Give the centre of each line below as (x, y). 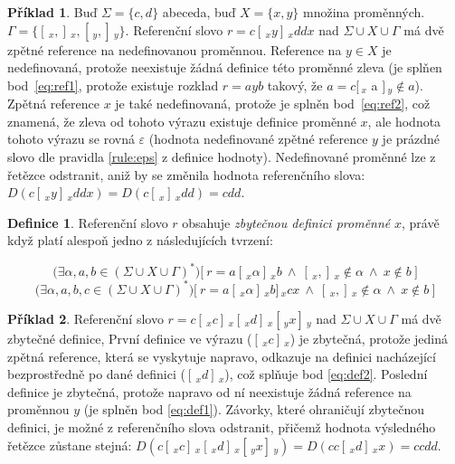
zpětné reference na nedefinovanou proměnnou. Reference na (175, 49)
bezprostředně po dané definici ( (96, 374)
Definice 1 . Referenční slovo (88, 222)
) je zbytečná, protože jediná (369, 338)
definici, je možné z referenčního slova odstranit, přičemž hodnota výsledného (222, 426)
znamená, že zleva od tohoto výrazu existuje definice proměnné (182, 121)
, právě (420, 222)
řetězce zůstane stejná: (70, 445)
